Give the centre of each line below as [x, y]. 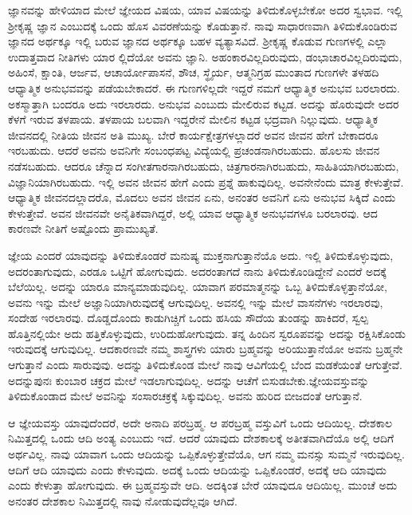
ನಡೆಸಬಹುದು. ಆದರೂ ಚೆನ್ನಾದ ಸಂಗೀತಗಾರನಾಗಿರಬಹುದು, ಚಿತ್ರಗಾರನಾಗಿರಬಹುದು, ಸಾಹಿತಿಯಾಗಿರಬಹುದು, [204, 165]
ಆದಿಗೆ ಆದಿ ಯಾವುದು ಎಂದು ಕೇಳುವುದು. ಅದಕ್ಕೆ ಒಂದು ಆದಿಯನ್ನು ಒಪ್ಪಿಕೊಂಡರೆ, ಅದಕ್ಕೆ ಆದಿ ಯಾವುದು [197, 469]
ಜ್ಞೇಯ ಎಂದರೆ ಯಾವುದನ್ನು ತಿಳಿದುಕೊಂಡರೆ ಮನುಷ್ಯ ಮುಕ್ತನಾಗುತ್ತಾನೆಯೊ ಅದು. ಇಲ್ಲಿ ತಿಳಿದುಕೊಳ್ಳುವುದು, [201, 255]
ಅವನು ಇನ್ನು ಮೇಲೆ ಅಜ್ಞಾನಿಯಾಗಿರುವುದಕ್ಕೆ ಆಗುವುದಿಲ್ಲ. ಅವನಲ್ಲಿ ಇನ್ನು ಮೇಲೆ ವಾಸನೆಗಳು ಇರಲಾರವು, [196, 302]
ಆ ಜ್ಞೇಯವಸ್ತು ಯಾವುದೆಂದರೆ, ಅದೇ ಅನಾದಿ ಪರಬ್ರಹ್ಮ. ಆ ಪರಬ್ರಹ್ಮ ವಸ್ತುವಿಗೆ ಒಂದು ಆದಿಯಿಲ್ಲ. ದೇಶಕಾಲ [200, 422]
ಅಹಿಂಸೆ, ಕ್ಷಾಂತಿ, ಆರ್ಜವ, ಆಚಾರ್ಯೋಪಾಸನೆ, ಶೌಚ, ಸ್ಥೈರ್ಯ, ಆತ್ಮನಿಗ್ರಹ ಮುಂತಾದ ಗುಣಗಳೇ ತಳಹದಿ [194, 72]
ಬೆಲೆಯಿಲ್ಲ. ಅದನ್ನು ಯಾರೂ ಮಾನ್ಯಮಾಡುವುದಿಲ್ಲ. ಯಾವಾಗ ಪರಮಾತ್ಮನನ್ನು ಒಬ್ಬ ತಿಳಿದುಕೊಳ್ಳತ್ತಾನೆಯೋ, [198, 287]
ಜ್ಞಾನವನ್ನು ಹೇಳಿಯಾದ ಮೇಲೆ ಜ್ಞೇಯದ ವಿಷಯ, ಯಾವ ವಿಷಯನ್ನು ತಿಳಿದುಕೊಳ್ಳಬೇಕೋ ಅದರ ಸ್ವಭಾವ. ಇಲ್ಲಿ [206, 10]
